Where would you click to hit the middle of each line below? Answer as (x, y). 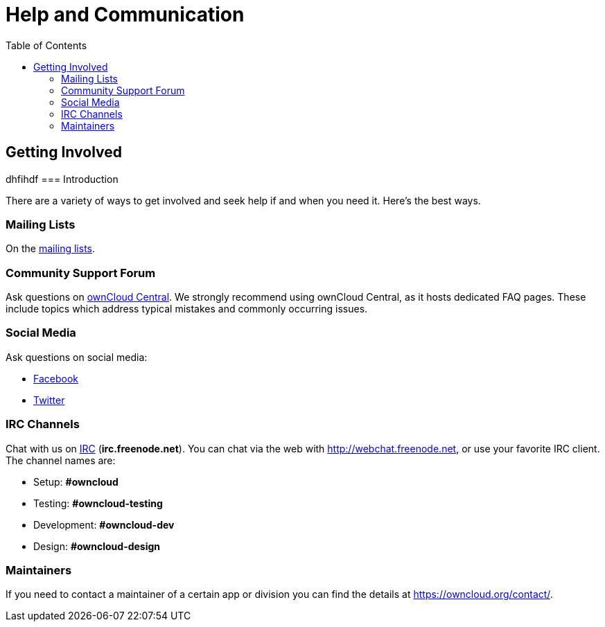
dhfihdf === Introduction (62, 179)
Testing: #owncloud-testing (98, 503)
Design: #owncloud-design (97, 546)
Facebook (56, 378)
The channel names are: (61, 460)
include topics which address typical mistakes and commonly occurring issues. (187, 309)
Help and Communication (125, 15)
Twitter (49, 400)
